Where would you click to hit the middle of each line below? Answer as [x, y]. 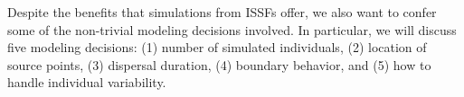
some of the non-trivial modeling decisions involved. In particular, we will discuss [232, 29]
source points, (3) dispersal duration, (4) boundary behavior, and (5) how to [219, 64]
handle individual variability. [87, 82]
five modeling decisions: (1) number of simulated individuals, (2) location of [217, 47]
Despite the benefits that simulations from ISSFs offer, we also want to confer [222, 12]
